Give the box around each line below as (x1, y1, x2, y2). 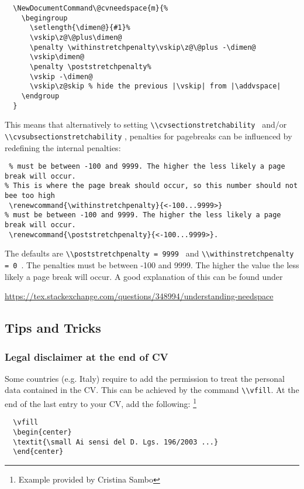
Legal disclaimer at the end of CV (5, 349, 168, 364)
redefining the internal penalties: (5, 141, 121, 153)
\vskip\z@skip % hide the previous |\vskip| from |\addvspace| (29, 82, 281, 91)
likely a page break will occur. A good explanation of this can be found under (5, 270, 283, 282)
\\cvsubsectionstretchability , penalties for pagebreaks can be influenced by (5, 129, 292, 142)
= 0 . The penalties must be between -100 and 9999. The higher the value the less (5, 259, 299, 271)
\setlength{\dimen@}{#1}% (29, 23, 130, 32)
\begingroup (21, 13, 68, 22)
